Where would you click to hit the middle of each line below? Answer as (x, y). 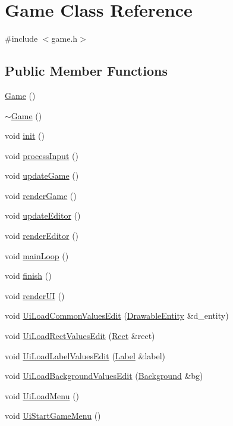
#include (21, 38)
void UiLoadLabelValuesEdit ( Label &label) (85, 355)
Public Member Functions (86, 71)
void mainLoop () (37, 255)
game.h (64, 38)
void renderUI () (35, 295)
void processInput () (42, 155)
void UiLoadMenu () (42, 395)
